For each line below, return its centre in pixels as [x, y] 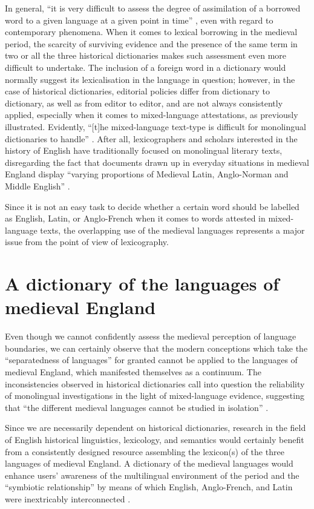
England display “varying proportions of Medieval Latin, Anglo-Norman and [147, 174]
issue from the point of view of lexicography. [87, 242]
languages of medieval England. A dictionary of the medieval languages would [149, 463]
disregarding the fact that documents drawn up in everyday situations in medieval [157, 162]
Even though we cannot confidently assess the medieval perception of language [151, 336]
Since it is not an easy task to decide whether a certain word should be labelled [152, 206]
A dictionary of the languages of [142, 284]
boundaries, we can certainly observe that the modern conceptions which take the [156, 348]
